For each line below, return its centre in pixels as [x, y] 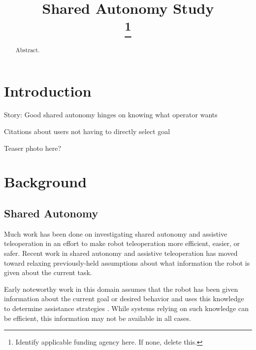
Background [46, 182]
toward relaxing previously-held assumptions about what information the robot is [127, 262]
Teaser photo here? [33, 148]
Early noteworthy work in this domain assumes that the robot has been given [121, 289]
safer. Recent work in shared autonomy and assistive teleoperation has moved [121, 253]
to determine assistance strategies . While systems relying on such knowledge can [126, 308]
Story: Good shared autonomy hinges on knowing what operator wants [111, 115]
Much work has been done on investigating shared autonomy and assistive [116, 233]
